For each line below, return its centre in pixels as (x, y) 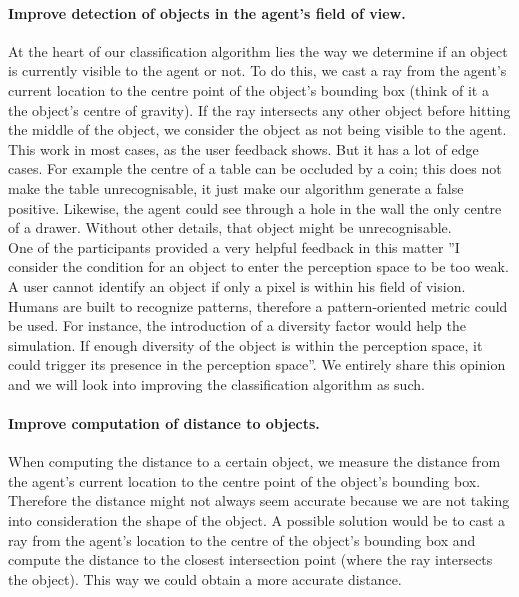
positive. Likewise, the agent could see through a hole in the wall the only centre (255, 207)
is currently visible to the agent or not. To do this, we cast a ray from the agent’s (257, 70)
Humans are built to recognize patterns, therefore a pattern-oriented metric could (258, 305)
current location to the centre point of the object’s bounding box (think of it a (248, 89)
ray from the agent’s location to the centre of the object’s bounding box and (242, 539)
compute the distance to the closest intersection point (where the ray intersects (250, 559)
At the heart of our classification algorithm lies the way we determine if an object (258, 50)
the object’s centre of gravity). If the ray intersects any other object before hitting (259, 109)
